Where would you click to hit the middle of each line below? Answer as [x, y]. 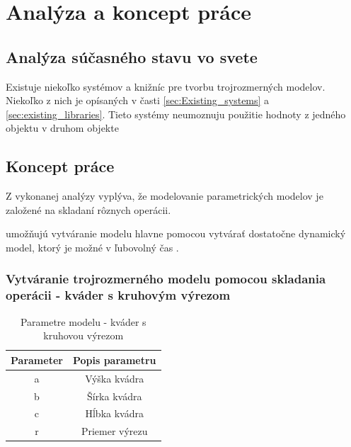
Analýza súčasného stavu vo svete [132, 56]
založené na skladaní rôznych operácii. [88, 209]
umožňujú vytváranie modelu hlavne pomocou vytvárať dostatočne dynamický [176, 233]
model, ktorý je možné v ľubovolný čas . [92, 247]
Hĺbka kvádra [114, 413]
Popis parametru [114, 360]
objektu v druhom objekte [62, 128]
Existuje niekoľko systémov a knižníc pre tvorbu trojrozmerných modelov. [166, 86]
